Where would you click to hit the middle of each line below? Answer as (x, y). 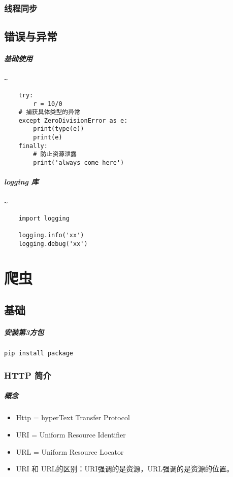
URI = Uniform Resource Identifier (71, 434)
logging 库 (21, 182)
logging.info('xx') (51, 235)
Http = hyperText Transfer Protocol (73, 417)
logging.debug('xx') (53, 244)
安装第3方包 (24, 332)
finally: (33, 146)
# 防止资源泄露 (55, 154)
